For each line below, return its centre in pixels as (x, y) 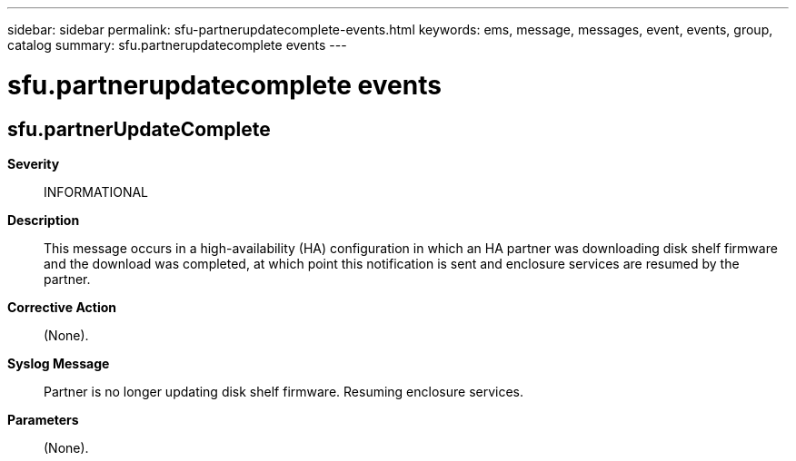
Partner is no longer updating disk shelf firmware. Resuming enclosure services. (284, 391)
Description (44, 220)
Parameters (43, 419)
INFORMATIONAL (96, 191)
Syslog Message (59, 363)
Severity (34, 163)
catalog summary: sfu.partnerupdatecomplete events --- (177, 45)
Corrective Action (62, 307)
